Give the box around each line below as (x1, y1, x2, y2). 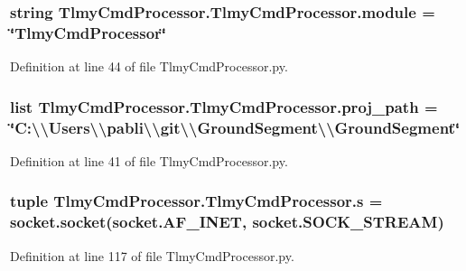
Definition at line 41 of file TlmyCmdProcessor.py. (10, 151, 288, 170)
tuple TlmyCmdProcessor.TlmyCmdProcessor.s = (10, 190, 383, 212)
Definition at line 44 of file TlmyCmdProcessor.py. (10, 57, 288, 76)
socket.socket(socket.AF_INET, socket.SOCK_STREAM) (10, 210, 444, 233)
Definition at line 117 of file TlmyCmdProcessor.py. (10, 246, 294, 265)
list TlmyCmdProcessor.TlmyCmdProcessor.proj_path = (10, 95, 438, 117)
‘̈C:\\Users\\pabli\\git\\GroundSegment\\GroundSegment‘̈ (10, 116, 461, 138)
